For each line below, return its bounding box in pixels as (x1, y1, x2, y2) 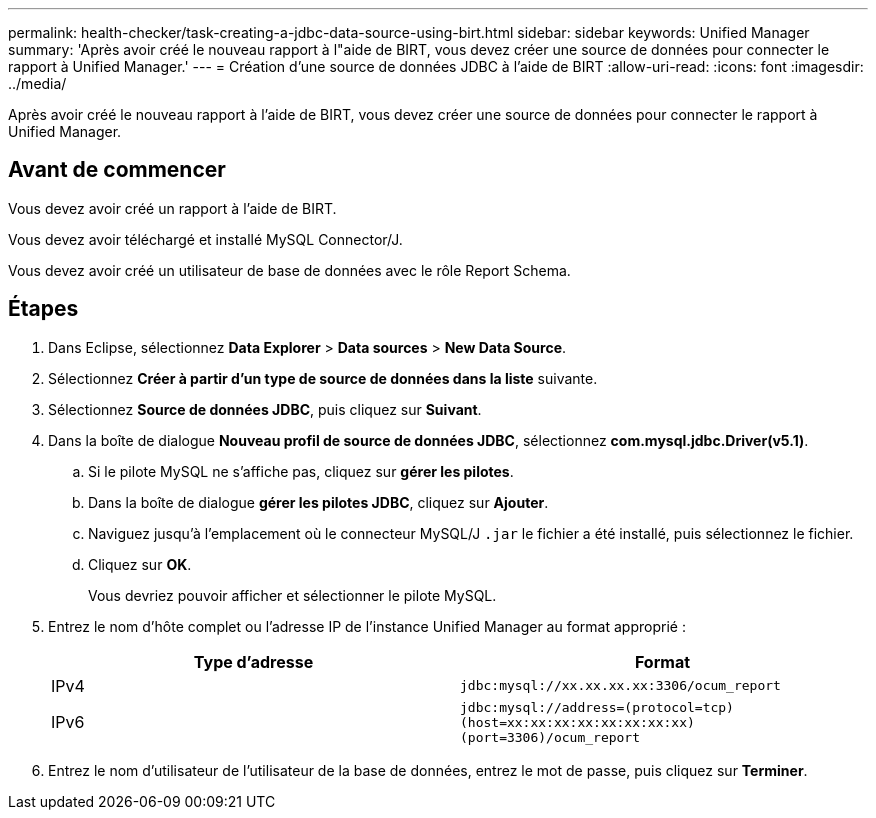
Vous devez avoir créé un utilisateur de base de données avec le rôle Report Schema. (8, 261, 571, 279)
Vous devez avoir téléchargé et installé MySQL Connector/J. (8, 230, 403, 248)
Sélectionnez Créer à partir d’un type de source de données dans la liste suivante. (48, 369, 598, 387)
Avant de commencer (8, 157, 226, 183)
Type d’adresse (193, 651, 314, 672)
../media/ (8, 75, 67, 92)
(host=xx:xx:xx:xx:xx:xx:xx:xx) (460, 714, 695, 730)
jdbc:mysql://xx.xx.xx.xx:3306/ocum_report (460, 678, 781, 694)
